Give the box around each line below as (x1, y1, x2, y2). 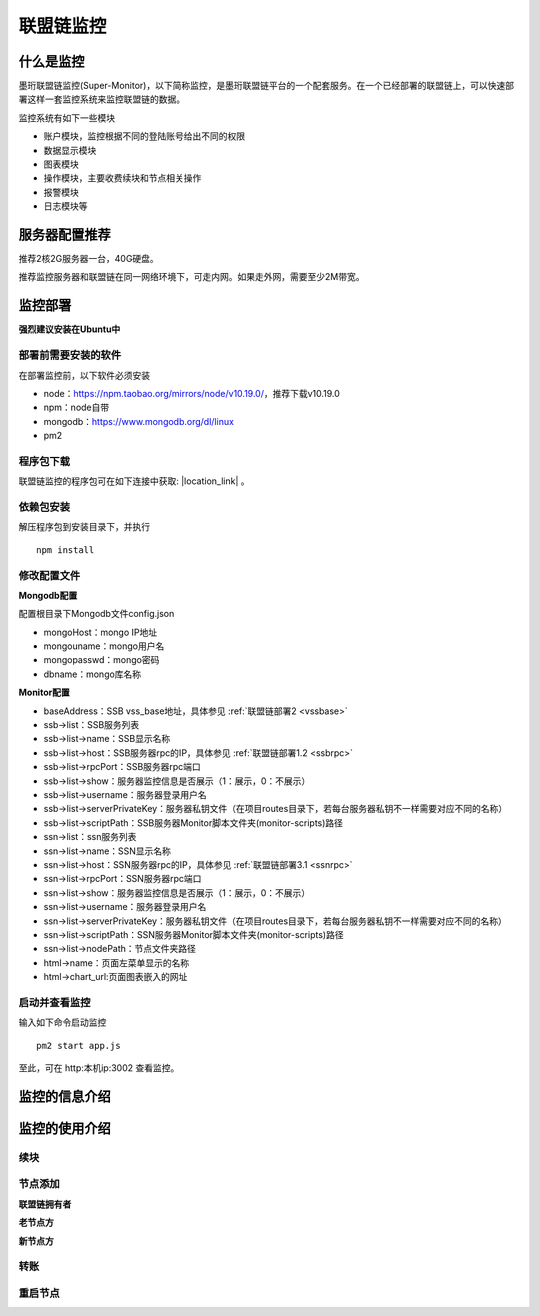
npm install (36, 544, 95, 555)
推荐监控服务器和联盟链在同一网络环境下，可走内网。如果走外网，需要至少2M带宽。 (18, 271, 365, 283)
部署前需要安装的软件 (18, 348, 122, 362)
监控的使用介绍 (18, 1120, 111, 1137)
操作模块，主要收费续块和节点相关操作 (43, 172, 202, 184)
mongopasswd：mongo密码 (43, 654, 160, 666)
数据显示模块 (43, 144, 97, 156)
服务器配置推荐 (18, 226, 111, 243)
